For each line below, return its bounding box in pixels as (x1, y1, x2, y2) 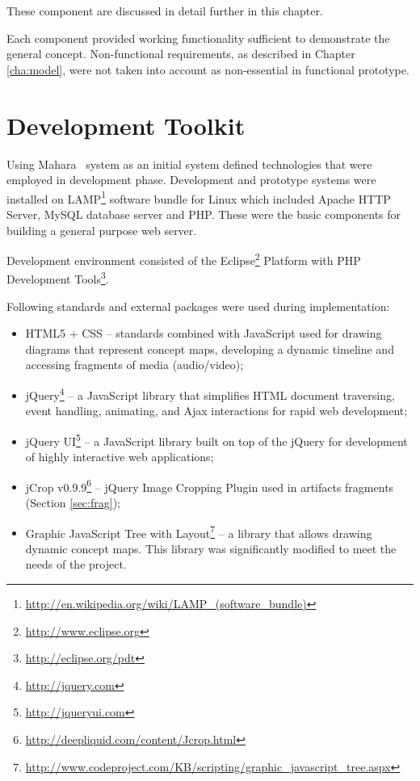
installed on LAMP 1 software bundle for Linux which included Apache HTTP (6, 187, 391, 207)
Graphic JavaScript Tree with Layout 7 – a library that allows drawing (25, 522, 372, 541)
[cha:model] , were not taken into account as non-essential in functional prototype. (6, 61, 409, 78)
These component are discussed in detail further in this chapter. (6, 2, 323, 19)
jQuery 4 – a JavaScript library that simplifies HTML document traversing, (25, 384, 395, 403)
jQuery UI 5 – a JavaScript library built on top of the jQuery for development (25, 430, 408, 449)
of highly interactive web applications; (25, 448, 214, 465)
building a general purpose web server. (6, 221, 197, 238)
